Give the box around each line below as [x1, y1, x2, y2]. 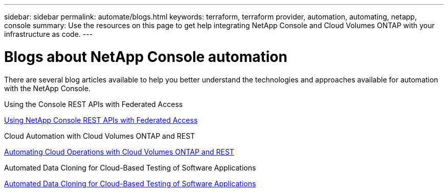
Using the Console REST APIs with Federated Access [4, 99, 183, 109]
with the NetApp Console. [4, 83, 91, 93]
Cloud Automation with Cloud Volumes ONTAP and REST [4, 131, 195, 140]
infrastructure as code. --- [4, 30, 93, 38]
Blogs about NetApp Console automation [4, 48, 287, 66]
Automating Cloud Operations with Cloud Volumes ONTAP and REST [4, 147, 234, 156]
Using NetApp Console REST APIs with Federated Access [4, 115, 198, 124]
